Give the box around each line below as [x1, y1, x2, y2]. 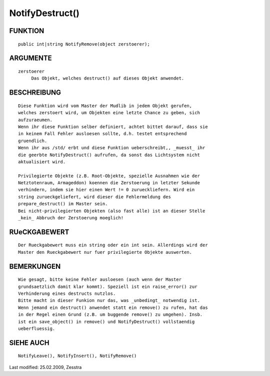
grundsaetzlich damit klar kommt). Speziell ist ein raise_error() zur [18, 283, 197, 289]
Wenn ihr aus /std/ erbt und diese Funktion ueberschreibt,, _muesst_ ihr [18, 145, 205, 151]
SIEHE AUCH [9, 338, 49, 347]
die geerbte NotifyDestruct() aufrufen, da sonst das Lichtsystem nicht [18, 152, 200, 158]
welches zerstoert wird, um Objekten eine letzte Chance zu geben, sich [18, 110, 200, 116]
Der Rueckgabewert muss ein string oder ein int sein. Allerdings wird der [18, 242, 208, 248]
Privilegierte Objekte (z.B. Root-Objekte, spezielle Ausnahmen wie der [18, 173, 200, 179]
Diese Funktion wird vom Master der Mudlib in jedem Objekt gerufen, [18, 103, 192, 109]
